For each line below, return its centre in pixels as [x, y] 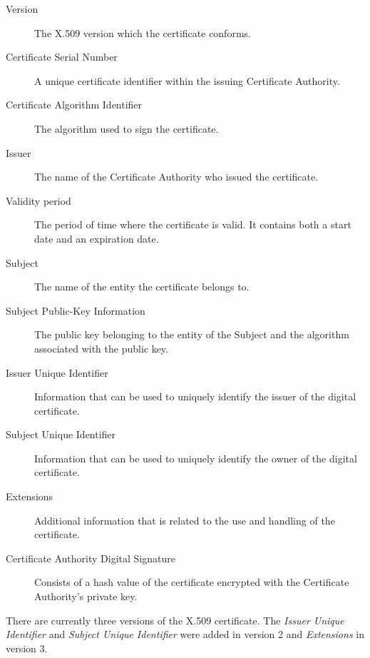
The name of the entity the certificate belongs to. [142, 287]
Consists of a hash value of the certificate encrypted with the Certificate [192, 582]
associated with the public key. [101, 348]
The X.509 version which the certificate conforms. [143, 32]
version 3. [27, 648]
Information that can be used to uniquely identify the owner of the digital [196, 458]
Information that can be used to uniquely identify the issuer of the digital [195, 396]
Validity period [38, 200]
